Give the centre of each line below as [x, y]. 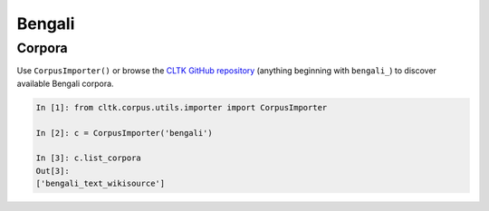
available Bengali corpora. [65, 83]
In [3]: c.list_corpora [89, 158]
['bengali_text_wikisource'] [101, 184]
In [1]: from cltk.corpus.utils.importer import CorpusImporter [182, 107]
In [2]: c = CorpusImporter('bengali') [124, 133]
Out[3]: [53, 171]
